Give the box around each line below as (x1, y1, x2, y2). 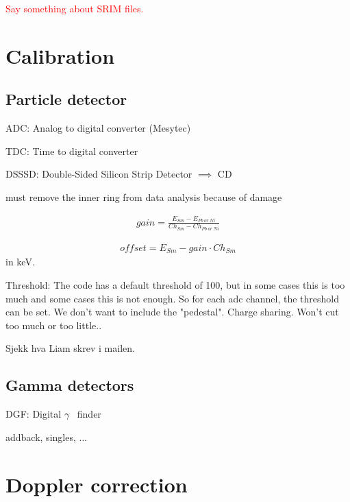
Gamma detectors (5, 374, 134, 396)
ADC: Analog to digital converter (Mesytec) (5, 121, 191, 135)
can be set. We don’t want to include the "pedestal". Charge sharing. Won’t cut (5, 304, 339, 319)
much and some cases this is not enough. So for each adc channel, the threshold (5, 291, 340, 305)
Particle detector (5, 88, 127, 110)
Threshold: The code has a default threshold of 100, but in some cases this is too (5, 278, 345, 292)
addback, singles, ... (5, 429, 88, 444)
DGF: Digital (5, 407, 62, 421)
